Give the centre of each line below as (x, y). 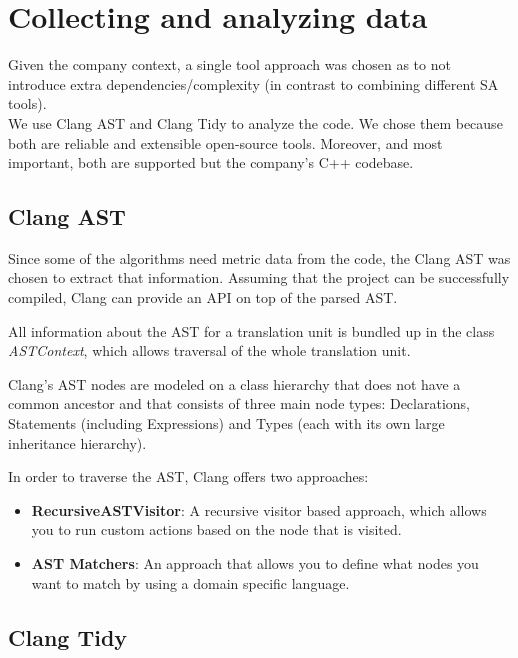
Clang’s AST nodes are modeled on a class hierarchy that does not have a (234, 383)
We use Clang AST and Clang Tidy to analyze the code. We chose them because (255, 122)
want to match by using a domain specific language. (190, 582)
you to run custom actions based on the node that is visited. (216, 529)
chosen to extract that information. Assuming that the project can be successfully (259, 277)
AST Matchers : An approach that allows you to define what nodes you (255, 563)
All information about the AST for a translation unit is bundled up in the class (251, 330)
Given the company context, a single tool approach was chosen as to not (229, 64)
